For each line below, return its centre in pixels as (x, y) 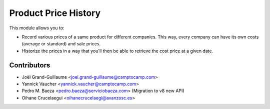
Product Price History (55, 13)
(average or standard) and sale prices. (61, 44)
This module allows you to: (37, 28)
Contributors (30, 65)
